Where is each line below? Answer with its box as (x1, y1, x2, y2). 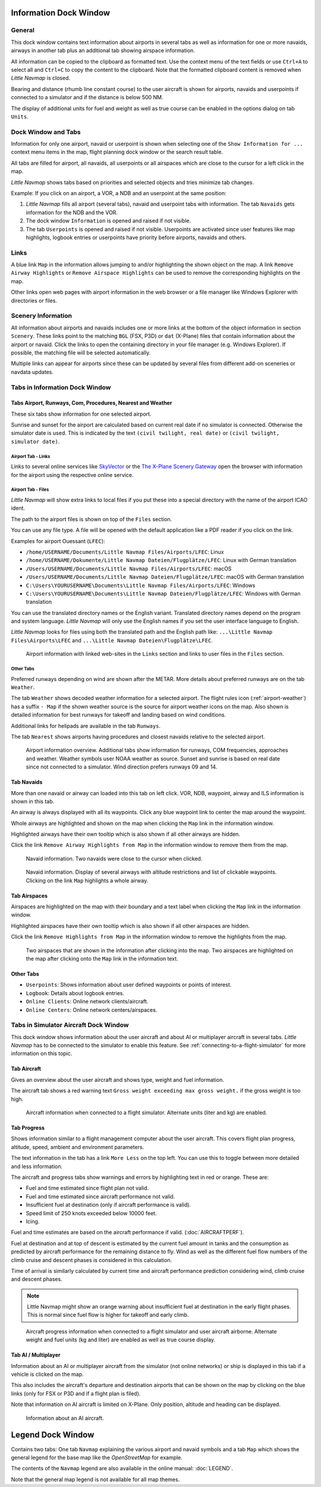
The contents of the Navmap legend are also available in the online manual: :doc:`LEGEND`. (11, 1465, 234, 1472)
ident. (11, 504, 26, 512)
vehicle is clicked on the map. (11, 1371, 84, 1378)
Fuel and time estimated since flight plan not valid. (26, 1184, 149, 1192)
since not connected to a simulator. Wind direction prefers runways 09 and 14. (26, 763, 218, 770)
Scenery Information (11, 312, 73, 320)
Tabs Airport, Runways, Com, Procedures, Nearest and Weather (11, 399, 172, 407)
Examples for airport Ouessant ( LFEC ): (11, 537, 105, 544)
